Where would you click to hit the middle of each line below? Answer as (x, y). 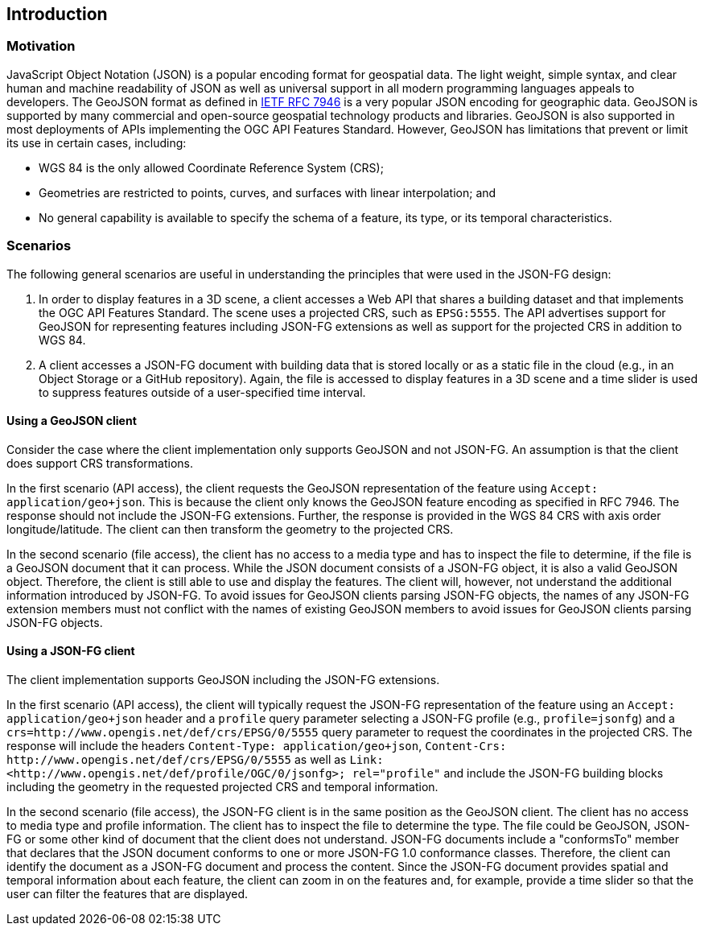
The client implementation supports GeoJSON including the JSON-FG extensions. (223, 679)
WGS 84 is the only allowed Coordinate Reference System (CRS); (211, 167)
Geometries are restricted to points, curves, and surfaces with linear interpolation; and (268, 192)
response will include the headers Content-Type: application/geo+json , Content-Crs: (257, 745)
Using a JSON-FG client (71, 651)
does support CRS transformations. (100, 463)
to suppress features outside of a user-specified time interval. (202, 392)
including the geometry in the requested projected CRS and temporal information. (222, 786)
